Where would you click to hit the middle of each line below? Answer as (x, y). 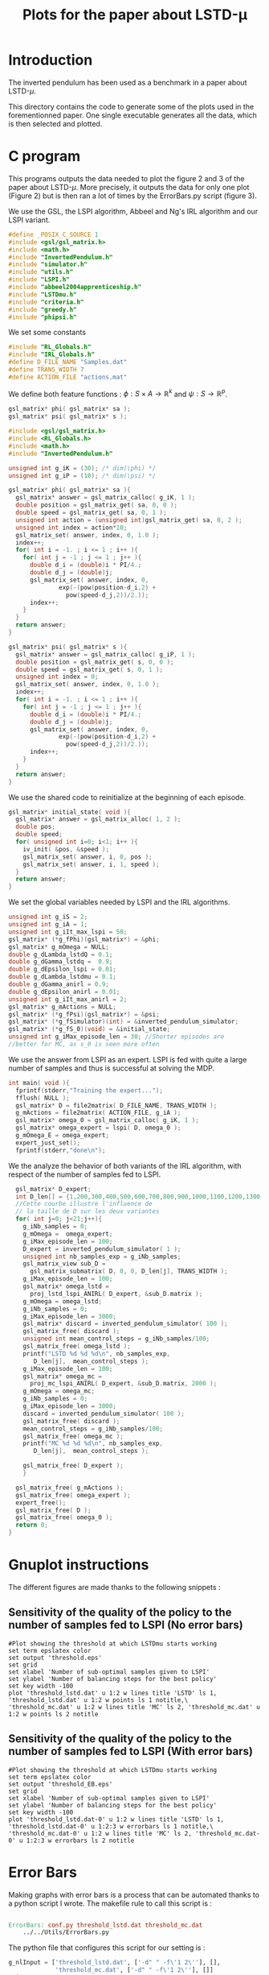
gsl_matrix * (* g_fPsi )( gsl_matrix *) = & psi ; (84, 1014)
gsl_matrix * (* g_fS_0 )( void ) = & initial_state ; (90, 1029)
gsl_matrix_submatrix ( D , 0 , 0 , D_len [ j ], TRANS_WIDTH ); (128, 1271)
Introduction (51, 60)
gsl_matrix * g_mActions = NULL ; (62, 1007)
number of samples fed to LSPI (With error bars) (130, 1751)
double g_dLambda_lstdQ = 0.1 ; (61, 954)
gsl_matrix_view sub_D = (64, 1264)
